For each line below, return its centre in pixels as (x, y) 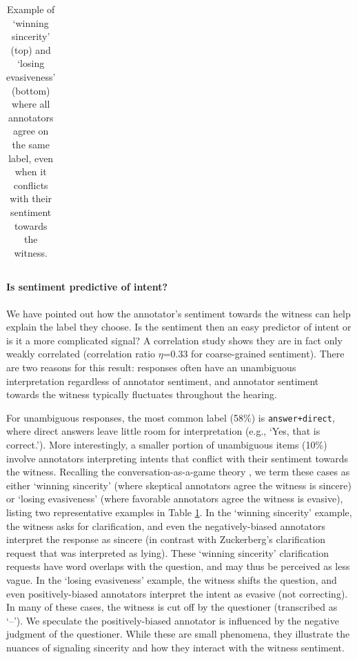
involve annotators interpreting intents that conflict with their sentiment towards (177, 458)
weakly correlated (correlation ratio (81, 354)
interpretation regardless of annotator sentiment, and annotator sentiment (163, 381)
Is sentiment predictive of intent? (87, 287)
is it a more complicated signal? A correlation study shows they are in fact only (174, 340)
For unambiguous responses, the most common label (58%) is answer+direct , (171, 417)
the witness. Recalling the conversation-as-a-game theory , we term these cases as (178, 472)
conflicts (31, 185)
